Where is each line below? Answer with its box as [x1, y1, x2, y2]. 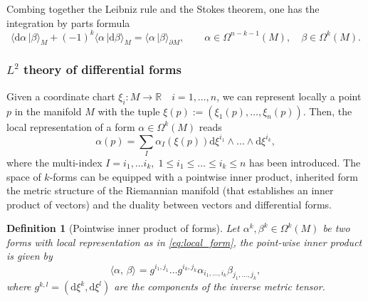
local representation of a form [6, 119, 135, 134]
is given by [6, 248, 53, 263]
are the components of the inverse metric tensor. [114, 279, 325, 294]
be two [322, 221, 350, 236]
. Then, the [303, 103, 352, 118]
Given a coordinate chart [6, 88, 115, 103]
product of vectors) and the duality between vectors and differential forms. [6, 196, 332, 211]
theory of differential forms [23, 60, 182, 78]
